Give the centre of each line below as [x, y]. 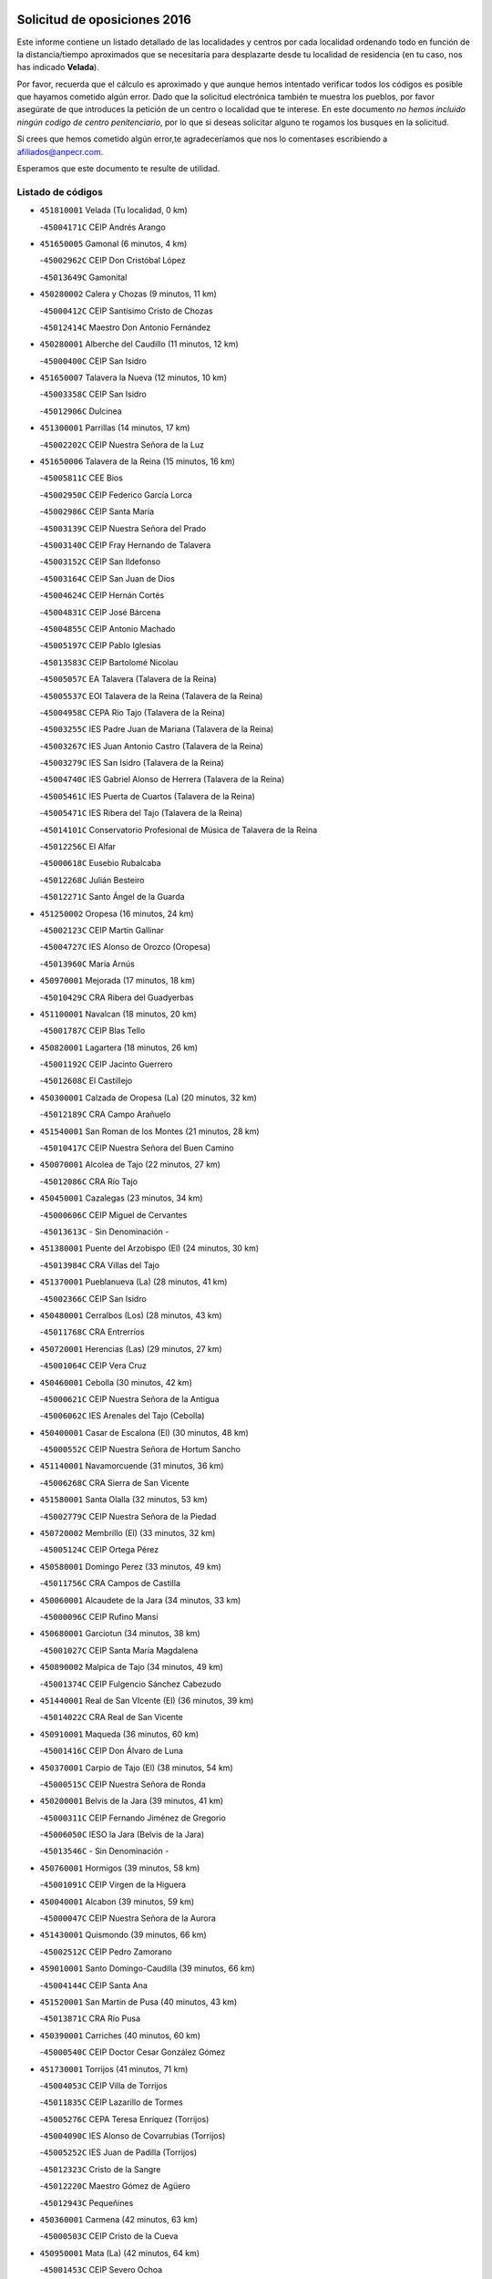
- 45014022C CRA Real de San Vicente [112, 1717]
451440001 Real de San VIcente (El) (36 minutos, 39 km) [147, 1700]
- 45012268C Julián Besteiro [92, 880]
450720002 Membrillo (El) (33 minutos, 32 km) [128, 1533]
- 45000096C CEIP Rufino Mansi [99, 1616]
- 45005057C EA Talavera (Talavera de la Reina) [128, 679]
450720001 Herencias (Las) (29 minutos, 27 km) [131, 1348]
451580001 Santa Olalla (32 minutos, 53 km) [124, 1500]
